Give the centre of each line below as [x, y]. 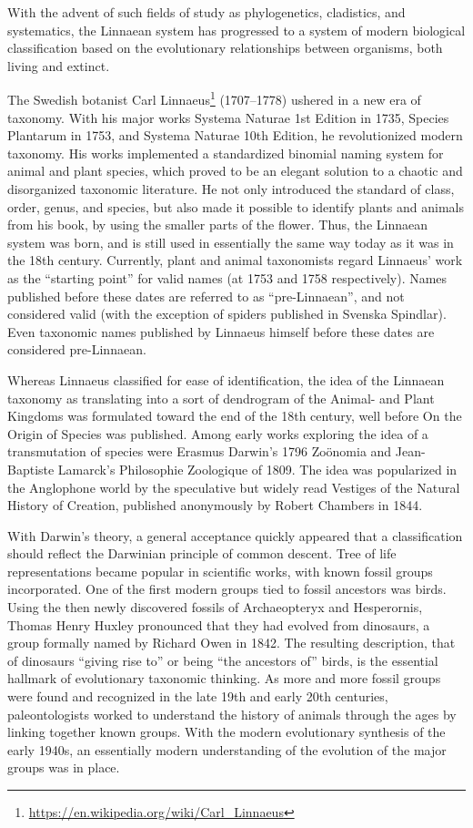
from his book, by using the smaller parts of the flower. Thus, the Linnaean [217, 225]
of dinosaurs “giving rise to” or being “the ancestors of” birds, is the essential [223, 660]
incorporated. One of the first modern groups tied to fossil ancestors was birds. [227, 589]
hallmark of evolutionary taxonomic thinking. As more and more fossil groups [224, 678]
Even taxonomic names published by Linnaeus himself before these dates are [221, 331]
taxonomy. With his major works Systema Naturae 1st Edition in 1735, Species [228, 117]
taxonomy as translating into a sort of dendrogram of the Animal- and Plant [221, 398]
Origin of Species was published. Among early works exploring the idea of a [218, 433]
